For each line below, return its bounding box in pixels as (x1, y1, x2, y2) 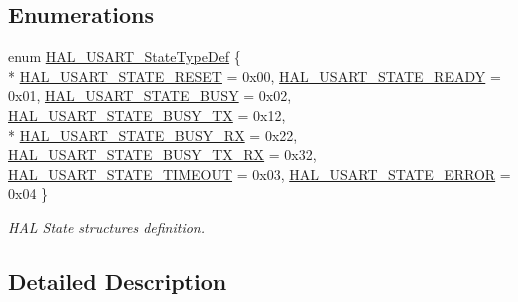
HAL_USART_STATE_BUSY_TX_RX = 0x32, (8, 144, 317, 165)
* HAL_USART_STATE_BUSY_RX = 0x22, (8, 124, 298, 145)
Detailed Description (8, 265, 227, 296)
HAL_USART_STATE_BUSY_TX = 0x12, (8, 104, 286, 125)
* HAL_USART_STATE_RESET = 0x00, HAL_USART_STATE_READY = (8, 65, 501, 86)
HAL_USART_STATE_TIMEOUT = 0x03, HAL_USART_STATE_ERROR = (8, 163, 511, 184)
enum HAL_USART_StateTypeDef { (8, 46, 241, 67)
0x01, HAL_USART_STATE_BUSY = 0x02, (8, 85, 292, 106)
